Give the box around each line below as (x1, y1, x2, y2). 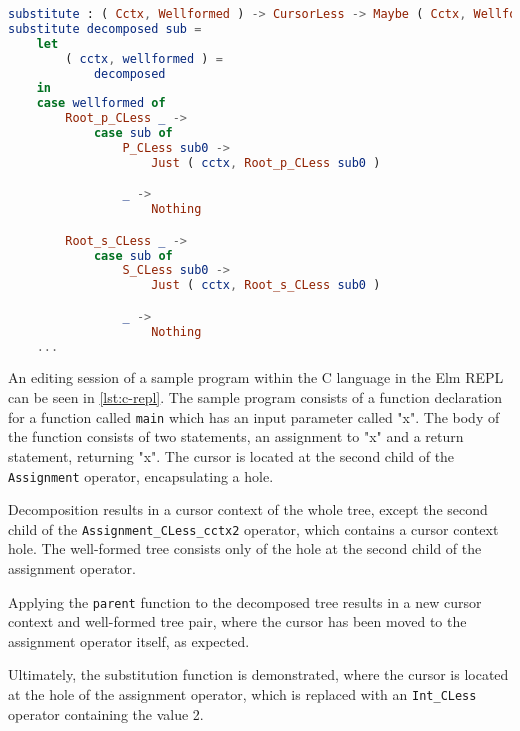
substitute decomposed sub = (8, 21, 202, 36)
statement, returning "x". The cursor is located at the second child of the (8, 445, 455, 466)
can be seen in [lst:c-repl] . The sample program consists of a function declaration (8, 387, 503, 408)
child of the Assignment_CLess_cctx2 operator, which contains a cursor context (8, 518, 499, 539)
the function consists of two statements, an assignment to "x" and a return (8, 426, 464, 447)
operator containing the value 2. (8, 703, 204, 724)
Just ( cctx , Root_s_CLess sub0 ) (151, 278, 381, 293)
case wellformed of (36, 96, 166, 111)
